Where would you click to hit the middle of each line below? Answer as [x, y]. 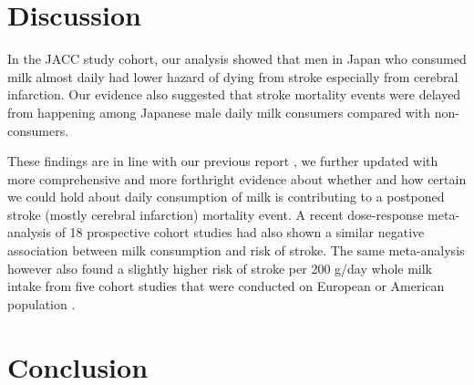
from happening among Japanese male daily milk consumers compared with [219, 112]
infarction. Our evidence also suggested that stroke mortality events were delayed [234, 94]
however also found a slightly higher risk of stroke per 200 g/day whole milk [220, 268]
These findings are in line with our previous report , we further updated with [223, 161]
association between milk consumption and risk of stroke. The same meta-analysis [236, 250]
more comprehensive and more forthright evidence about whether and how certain [237, 178]
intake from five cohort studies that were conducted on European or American [226, 286]
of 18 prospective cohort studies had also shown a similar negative [240, 232]
